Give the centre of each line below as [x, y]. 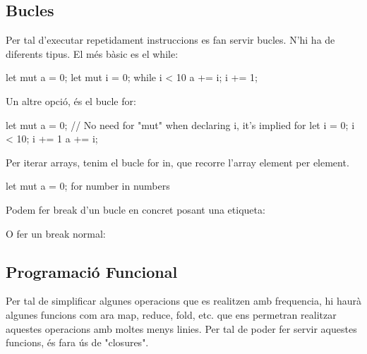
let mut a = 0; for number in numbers [88, 186]
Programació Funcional [92, 271]
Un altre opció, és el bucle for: [71, 100]
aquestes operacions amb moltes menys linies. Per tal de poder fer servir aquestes [181, 328]
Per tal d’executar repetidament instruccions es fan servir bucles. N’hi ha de [170, 40]
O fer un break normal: [56, 233]
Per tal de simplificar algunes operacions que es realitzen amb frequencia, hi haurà [183, 301]
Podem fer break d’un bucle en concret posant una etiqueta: [136, 209]
